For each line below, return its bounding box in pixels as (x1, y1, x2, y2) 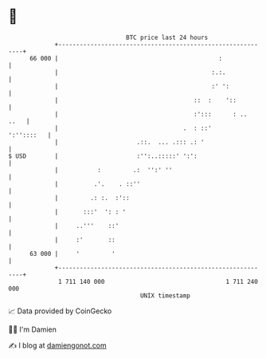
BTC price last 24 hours (126, 33, 209, 41)
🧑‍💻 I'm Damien (8, 325, 57, 334)
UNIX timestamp (139, 291, 191, 300)
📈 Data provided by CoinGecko (8, 306, 112, 316)
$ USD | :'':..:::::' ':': (8, 151, 198, 160)
